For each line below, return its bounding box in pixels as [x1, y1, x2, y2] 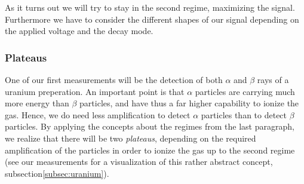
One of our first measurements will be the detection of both [5, 73, 223, 85]
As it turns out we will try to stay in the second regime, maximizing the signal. [5, 1, 295, 13]
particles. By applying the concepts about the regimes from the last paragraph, [5, 120, 294, 133]
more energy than [5, 97, 69, 109]
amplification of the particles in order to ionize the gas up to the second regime [5, 143, 295, 156]
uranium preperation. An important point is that [5, 85, 185, 97]
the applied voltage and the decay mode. [5, 24, 153, 37]
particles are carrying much [195, 85, 295, 97]
